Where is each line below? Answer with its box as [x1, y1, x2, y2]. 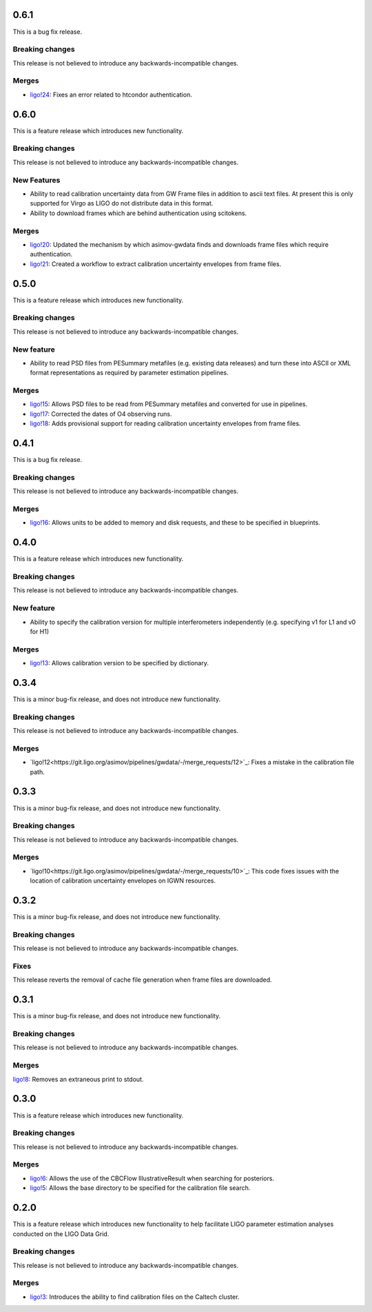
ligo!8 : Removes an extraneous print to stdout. [12, 1075, 144, 1083]
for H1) [30, 627, 50, 636]
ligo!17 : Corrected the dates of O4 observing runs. [30, 410, 172, 418]
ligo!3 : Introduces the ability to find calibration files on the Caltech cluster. [30, 1293, 240, 1301]
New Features [12, 175, 61, 185]
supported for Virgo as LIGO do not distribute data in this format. [30, 199, 214, 208]
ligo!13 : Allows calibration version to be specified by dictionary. [30, 659, 209, 667]
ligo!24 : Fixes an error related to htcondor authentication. [30, 90, 192, 99]
